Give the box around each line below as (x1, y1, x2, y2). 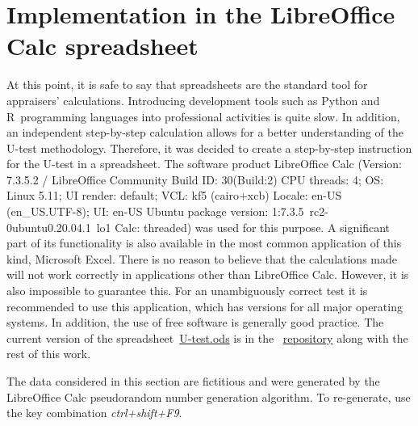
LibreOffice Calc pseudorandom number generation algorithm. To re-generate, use (6, 388, 411, 405)
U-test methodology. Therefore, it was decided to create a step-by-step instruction (6, 139, 412, 156)
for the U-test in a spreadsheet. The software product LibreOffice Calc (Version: (6, 155, 402, 172)
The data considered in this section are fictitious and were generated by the (6, 373, 380, 389)
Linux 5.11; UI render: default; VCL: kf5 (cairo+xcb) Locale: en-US (6, 187, 342, 204)
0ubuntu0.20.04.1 (6, 218, 91, 235)
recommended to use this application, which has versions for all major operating (6, 297, 403, 314)
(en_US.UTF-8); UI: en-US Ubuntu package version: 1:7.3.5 (6, 203, 304, 220)
